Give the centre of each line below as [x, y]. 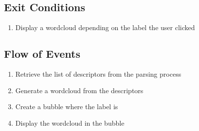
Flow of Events [42, 54]
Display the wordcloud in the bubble [70, 123]
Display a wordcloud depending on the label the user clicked [105, 27]
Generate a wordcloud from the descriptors [79, 90]
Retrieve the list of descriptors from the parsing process [98, 74]
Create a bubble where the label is [67, 106]
